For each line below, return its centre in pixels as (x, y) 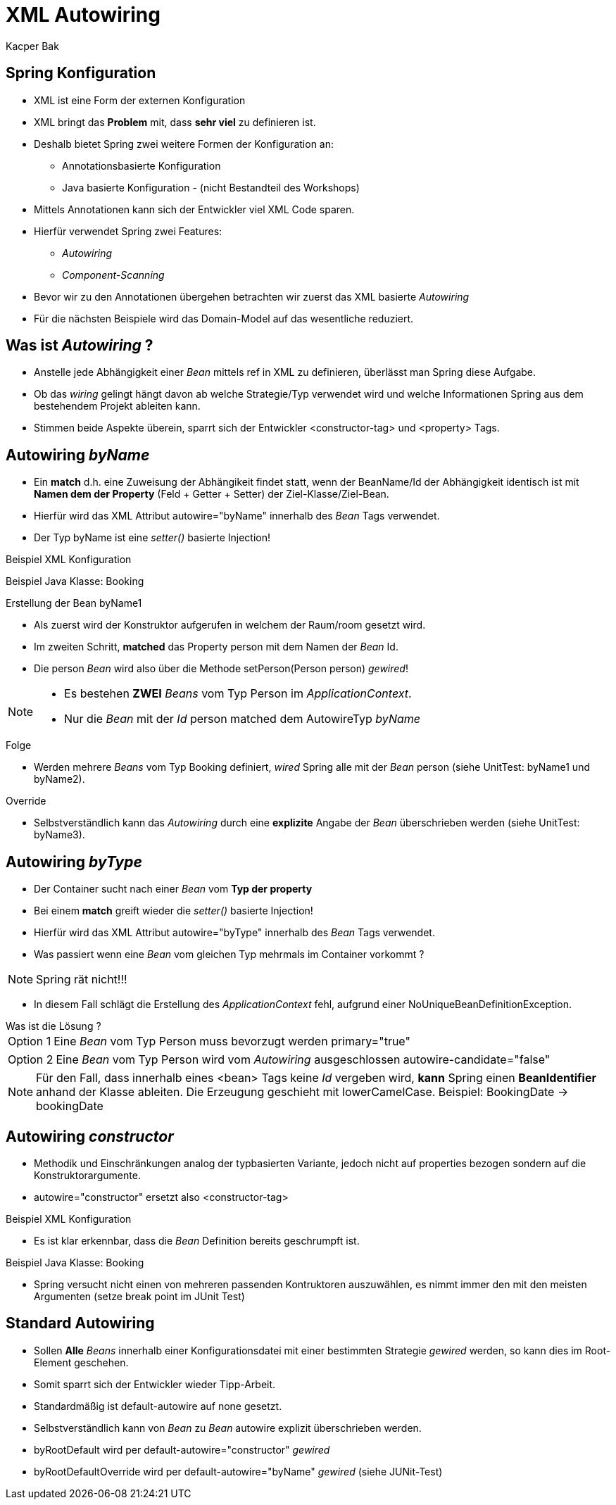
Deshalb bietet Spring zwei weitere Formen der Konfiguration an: (184, 144)
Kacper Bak (32, 46)
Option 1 (30, 1041)
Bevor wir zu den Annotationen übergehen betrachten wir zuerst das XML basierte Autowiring (252, 296)
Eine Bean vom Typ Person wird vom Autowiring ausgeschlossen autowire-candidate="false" (303, 1060)
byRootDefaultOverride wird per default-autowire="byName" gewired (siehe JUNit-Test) (238, 1471)
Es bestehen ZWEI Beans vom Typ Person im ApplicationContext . (238, 694)
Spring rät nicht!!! (82, 980)
